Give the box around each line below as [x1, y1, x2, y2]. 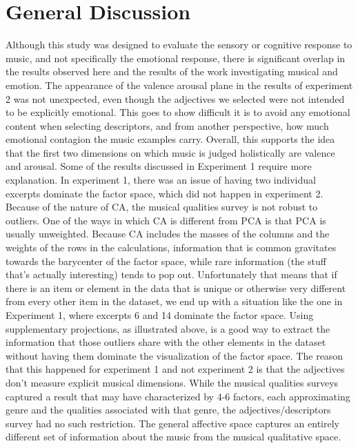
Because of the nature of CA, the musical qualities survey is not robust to [6, 199, 318, 214]
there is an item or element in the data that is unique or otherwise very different [6, 280, 346, 295]
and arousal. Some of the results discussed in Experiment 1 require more [6, 159, 312, 173]
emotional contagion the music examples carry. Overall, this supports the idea [6, 132, 335, 146]
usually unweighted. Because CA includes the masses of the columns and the [6, 226, 330, 241]
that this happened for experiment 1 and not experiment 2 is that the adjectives [6, 362, 345, 376]
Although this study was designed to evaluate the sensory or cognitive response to [6, 37, 352, 52]
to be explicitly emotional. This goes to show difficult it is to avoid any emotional [6, 105, 350, 119]
